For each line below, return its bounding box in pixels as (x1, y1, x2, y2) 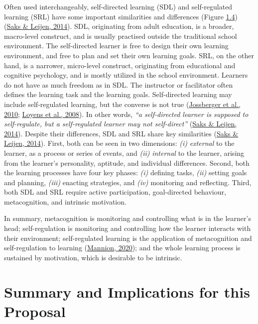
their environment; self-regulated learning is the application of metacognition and (4, 232, 252, 243)
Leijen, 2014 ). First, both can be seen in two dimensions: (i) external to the (4, 138, 235, 148)
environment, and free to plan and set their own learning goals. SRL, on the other (4, 50, 255, 60)
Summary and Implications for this (4, 281, 250, 302)
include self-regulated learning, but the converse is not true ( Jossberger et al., (4, 99, 241, 109)
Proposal (4, 301, 66, 321)
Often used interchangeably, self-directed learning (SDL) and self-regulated (4, 1, 233, 11)
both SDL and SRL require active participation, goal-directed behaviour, (4, 187, 226, 197)
